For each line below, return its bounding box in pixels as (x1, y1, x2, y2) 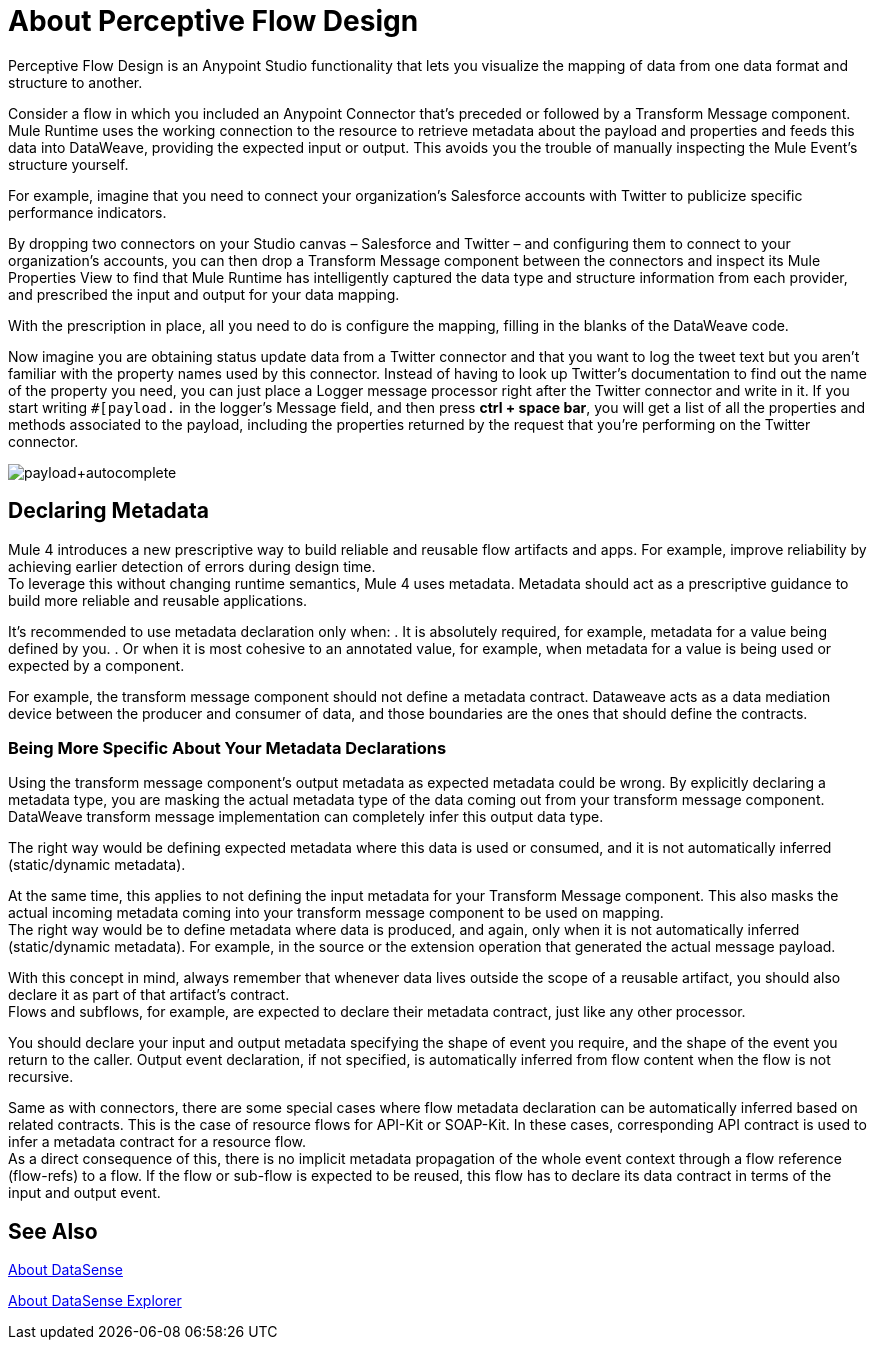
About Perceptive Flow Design (8, 4, 419, 38)
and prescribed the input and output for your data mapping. (8, 285, 400, 303)
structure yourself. (8, 155, 129, 173)
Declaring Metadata (8, 498, 210, 524)
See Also (8, 1218, 98, 1244)
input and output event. (8, 1184, 161, 1202)
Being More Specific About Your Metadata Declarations (8, 737, 447, 758)
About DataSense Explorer (8, 1292, 182, 1310)
